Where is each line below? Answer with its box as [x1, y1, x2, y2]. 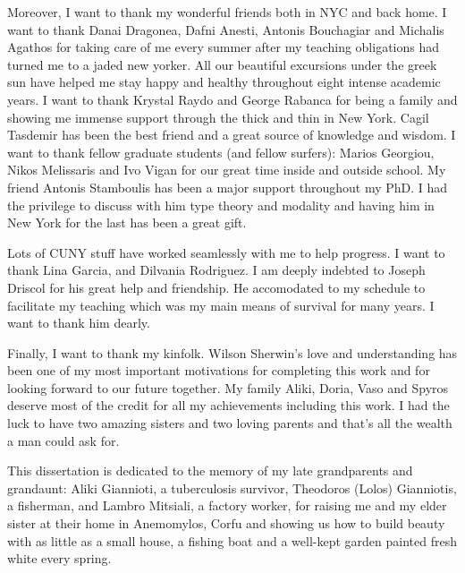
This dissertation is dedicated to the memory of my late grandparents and [7, 461, 413, 480]
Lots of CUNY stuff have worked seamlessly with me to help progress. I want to [7, 243, 445, 261]
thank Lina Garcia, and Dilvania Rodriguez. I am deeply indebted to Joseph [7, 261, 426, 279]
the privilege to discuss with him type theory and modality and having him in [7, 195, 435, 214]
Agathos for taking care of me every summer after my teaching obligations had [7, 38, 440, 56]
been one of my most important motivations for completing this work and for [7, 361, 430, 380]
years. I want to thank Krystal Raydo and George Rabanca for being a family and [7, 90, 458, 108]
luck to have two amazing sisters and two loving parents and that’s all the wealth [7, 414, 452, 432]
